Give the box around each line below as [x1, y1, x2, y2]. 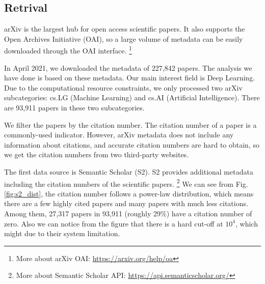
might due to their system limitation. [4, 228, 120, 239]
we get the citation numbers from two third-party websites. [4, 149, 189, 160]
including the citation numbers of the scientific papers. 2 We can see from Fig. [4, 177, 248, 189]
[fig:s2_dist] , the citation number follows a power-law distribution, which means [4, 188, 254, 198]
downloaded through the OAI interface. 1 [4, 44, 132, 56]
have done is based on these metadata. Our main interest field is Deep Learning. [4, 72, 255, 83]
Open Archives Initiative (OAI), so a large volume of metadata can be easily [4, 33, 243, 44]
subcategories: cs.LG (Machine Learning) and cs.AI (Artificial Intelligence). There [4, 92, 260, 103]
